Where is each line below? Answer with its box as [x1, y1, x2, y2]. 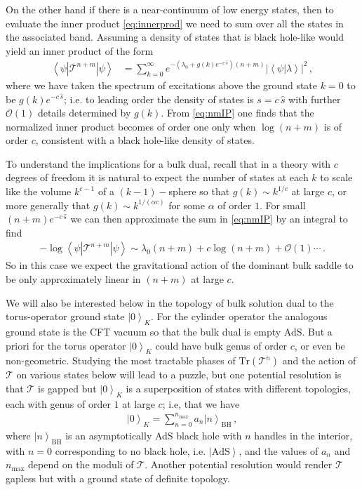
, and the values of [239, 443, 319, 458]
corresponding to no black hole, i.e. [55, 443, 206, 458]
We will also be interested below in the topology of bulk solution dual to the [6, 295, 334, 310]
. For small [259, 197, 306, 212]
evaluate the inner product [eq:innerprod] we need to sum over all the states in [6, 15, 344, 30]
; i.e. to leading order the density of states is [63, 91, 254, 106]
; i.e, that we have [162, 396, 240, 411]
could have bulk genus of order [155, 338, 288, 352]
